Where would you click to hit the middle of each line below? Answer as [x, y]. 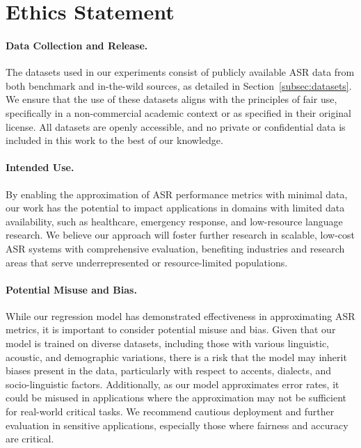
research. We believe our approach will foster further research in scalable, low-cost [180, 235]
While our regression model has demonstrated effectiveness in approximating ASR [180, 315]
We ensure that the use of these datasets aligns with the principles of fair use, [171, 99]
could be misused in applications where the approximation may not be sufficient [176, 398]
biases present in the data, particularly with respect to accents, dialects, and [169, 370]
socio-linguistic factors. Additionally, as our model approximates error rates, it [173, 384]
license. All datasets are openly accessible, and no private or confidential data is [176, 126]
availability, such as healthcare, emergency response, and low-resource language [174, 221]
